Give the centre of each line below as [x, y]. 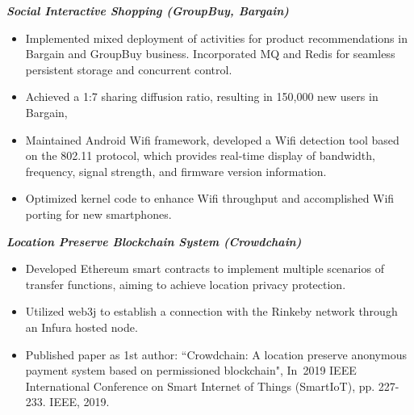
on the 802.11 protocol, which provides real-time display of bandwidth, [200, 155]
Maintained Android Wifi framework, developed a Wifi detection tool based [212, 139]
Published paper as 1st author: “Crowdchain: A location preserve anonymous [216, 354]
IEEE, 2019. [79, 402]
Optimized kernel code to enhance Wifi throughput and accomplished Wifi [210, 198]
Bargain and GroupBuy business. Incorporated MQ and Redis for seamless [210, 54]
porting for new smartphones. [98, 214]
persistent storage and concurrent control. [129, 69]
